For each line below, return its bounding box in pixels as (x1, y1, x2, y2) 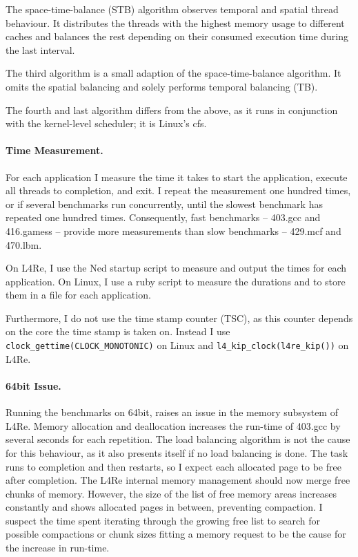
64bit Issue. (6, 378, 61, 393)
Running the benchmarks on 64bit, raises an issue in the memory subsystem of (6, 405, 338, 419)
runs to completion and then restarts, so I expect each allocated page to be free (6, 459, 341, 473)
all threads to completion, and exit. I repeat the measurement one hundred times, (6, 183, 351, 198)
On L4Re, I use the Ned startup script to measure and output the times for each (6, 261, 347, 275)
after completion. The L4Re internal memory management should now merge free (6, 473, 350, 487)
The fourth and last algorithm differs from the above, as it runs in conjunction (6, 102, 338, 117)
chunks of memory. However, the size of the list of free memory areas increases (6, 486, 337, 500)
